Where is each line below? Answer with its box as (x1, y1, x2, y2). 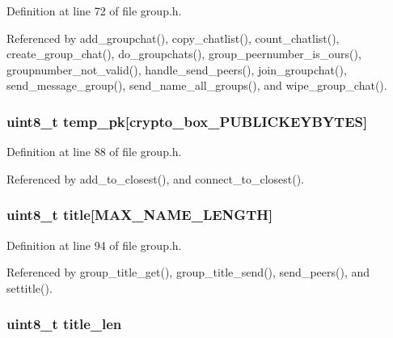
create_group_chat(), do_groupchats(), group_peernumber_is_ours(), (6, 45, 361, 62)
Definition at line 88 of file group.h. (6, 143, 182, 160)
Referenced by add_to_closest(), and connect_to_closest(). (6, 170, 305, 187)
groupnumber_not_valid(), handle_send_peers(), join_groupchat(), (6, 61, 347, 78)
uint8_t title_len (6, 314, 122, 334)
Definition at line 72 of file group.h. (6, 2, 182, 19)
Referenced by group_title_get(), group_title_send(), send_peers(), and (6, 264, 370, 281)
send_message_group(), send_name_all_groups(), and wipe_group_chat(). (6, 77, 387, 94)
